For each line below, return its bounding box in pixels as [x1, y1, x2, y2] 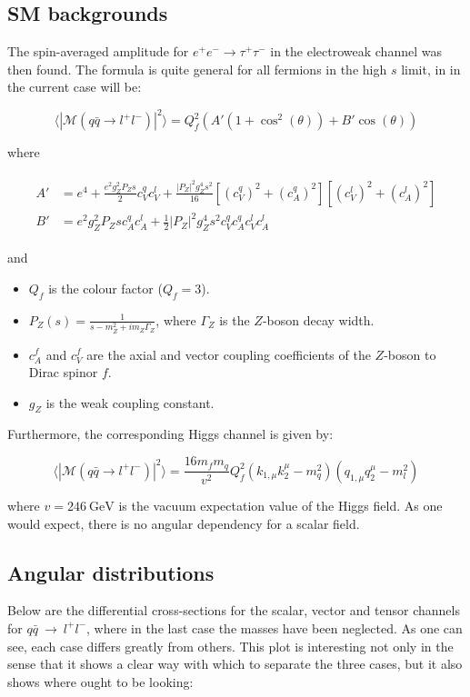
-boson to [384, 344, 436, 363]
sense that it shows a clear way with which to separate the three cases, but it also [7, 654, 463, 673]
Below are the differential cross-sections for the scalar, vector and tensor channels [7, 601, 460, 620]
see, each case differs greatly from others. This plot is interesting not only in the [7, 636, 454, 655]
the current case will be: [7, 77, 142, 96]
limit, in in [401, 59, 461, 78]
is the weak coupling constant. [45, 393, 215, 412]
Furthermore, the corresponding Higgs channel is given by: [7, 424, 334, 443]
